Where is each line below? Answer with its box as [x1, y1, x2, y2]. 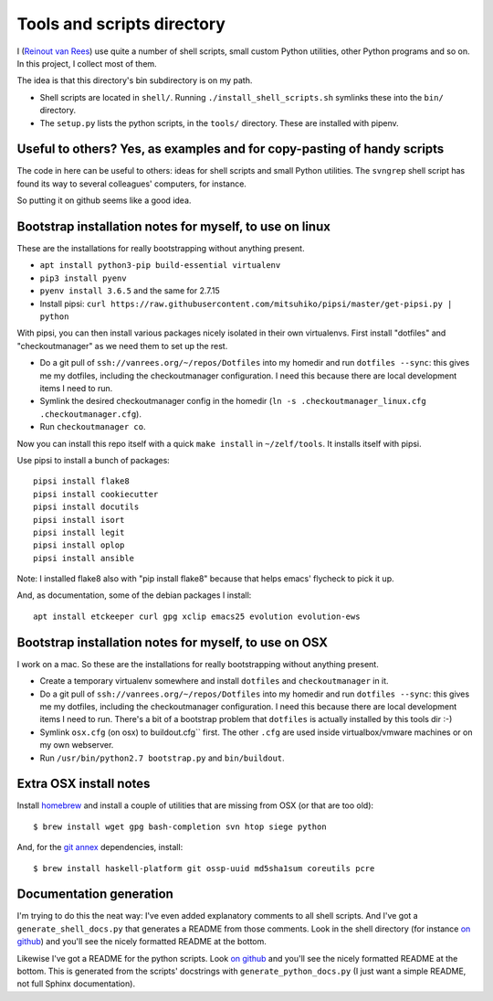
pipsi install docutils [33, 502, 140, 512]
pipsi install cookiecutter [33, 489, 159, 499]
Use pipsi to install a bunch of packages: [16, 454, 171, 465]
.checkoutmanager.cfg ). [39, 408, 142, 420]
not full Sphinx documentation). [16, 978, 136, 989]
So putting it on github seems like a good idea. [16, 195, 192, 206]
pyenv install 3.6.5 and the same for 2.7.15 [39, 285, 221, 296]
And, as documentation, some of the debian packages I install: [16, 590, 252, 601]
